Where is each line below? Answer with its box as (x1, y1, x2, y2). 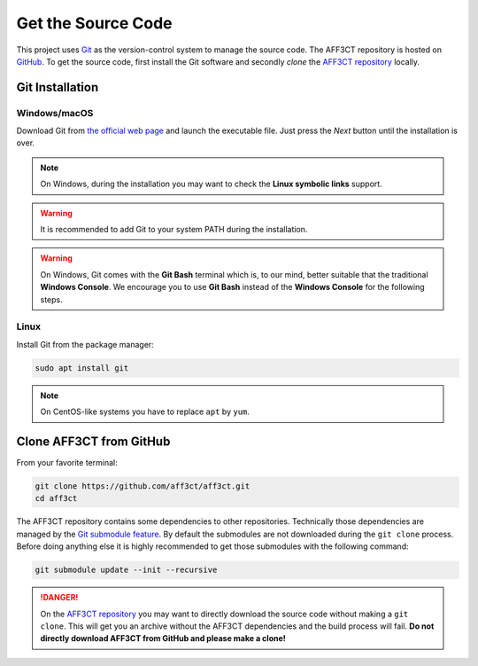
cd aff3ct (35, 493, 78, 504)
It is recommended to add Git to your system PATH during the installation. (40, 224, 308, 235)
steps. (40, 294, 63, 305)
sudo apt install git (35, 363, 129, 372)
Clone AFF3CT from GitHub (16, 434, 171, 449)
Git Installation (16, 80, 99, 95)
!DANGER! (40, 592, 79, 603)
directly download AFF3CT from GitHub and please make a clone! (40, 633, 287, 644)
